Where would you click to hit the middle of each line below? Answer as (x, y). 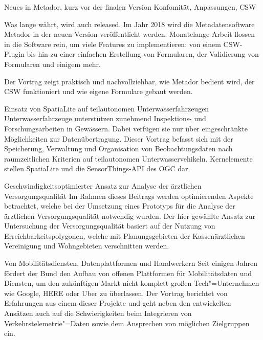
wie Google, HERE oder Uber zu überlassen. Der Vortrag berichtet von (116, 293)
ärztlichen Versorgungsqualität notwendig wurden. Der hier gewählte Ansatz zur (130, 216)
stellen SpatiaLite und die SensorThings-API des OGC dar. (97, 168)
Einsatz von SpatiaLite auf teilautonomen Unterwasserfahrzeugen (107, 108)
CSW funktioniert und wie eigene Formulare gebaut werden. (98, 91)
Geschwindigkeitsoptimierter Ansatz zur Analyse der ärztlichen (103, 185)
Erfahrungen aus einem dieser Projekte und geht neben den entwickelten (118, 303)
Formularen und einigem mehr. (52, 64)
